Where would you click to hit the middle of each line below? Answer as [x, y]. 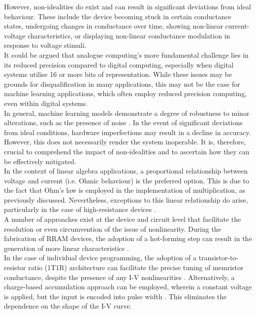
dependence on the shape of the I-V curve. [68, 306]
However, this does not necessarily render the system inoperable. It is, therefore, [125, 142]
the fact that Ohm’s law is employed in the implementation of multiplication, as [125, 190]
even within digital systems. [46, 103]
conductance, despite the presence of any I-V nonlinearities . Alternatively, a [119, 277]
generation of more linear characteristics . [66, 248]
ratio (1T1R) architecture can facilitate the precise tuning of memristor [136, 267]
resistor [15, 267]
